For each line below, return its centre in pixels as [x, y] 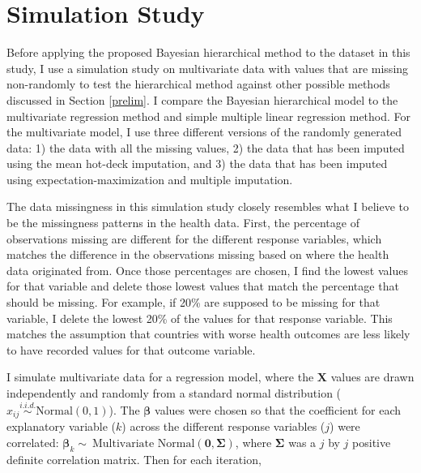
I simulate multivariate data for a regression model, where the [160, 377]
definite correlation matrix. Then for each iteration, [134, 459]
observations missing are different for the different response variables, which [194, 238]
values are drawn [372, 377]
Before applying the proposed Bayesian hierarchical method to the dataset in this [208, 52]
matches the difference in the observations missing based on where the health [198, 254]
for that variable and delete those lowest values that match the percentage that [203, 286]
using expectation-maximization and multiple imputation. [150, 179]
